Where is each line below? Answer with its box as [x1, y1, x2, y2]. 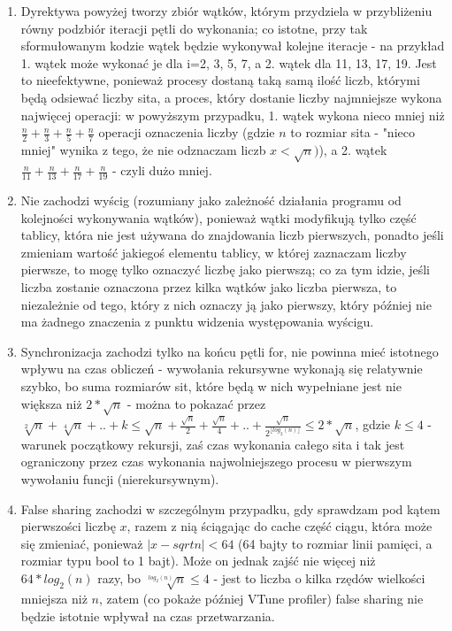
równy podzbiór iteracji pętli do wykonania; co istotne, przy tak [20, 19, 368, 37]
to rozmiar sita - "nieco [290, 123, 415, 142]
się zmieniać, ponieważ [20, 534, 143, 552]
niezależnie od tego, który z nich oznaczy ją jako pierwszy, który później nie [20, 295, 432, 313]
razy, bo [97, 568, 142, 587]
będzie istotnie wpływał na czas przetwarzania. [20, 606, 275, 625]
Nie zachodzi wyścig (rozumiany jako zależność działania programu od [20, 191, 402, 210]
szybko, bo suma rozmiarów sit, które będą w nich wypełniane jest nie [20, 377, 402, 395]
